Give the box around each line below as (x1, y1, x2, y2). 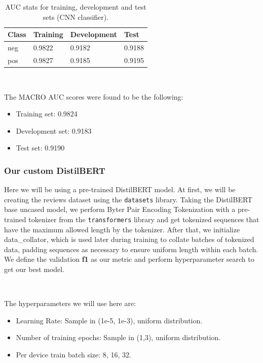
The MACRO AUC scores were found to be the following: (4, 91, 183, 102)
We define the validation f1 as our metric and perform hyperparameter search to (4, 254, 254, 264)
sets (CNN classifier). (43, 11, 109, 22)
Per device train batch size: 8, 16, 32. (16, 349, 131, 359)
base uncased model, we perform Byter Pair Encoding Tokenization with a (4, 204, 236, 215)
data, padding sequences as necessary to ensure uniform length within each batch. (4, 244, 258, 254)
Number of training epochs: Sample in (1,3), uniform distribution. (16, 332, 221, 343)
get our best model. (4, 264, 65, 275)
